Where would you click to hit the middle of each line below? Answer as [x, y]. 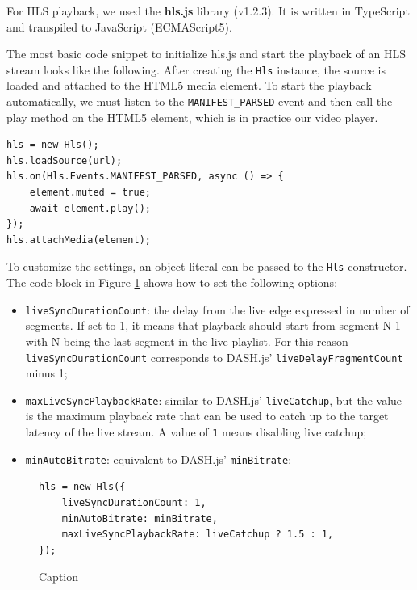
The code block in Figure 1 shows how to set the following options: [172, 282]
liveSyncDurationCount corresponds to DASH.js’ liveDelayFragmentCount [214, 357]
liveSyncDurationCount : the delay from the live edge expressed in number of [217, 309]
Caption [59, 577]
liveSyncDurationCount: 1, [134, 502]
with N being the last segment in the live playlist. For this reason [187, 341]
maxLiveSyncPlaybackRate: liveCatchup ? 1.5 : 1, [198, 535]
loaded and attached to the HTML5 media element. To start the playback [189, 85]
